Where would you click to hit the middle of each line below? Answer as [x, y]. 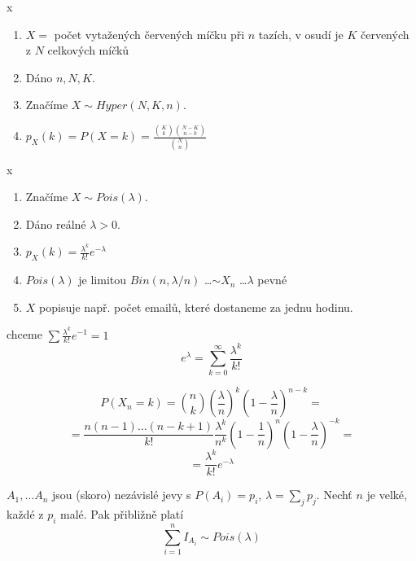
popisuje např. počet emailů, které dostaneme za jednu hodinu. [196, 307]
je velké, [387, 495]
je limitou [103, 280]
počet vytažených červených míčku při [149, 34]
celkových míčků [88, 50]
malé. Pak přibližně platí [122, 514]
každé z [25, 514]
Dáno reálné [56, 224]
